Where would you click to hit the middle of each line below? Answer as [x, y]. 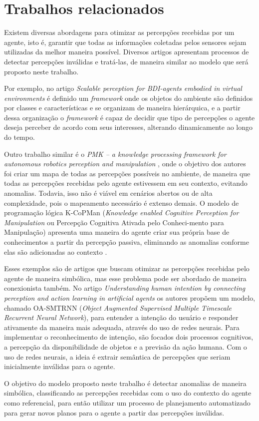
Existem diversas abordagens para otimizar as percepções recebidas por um [119, 32]
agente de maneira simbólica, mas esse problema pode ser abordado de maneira [125, 278]
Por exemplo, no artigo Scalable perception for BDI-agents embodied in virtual [123, 88]
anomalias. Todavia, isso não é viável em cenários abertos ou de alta [108, 193]
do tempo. [19, 137]
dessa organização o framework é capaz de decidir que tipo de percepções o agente [129, 117]
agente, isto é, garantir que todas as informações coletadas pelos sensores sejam [125, 42]
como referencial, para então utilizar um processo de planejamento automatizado [127, 402]
